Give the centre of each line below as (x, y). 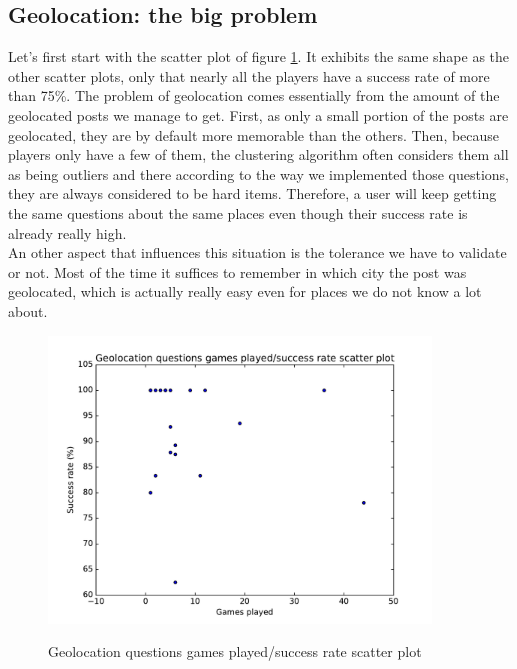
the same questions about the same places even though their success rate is (238, 212)
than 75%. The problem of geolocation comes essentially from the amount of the (254, 95)
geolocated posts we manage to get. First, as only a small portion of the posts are (258, 114)
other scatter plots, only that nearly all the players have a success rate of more (249, 75)
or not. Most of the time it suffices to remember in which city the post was (237, 271)
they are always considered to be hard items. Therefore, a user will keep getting (252, 193)
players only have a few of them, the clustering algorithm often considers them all (258, 154)
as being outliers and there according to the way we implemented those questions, (258, 173)
